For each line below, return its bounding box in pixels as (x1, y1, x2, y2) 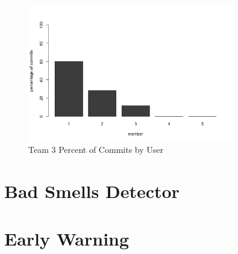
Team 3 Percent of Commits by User (28, 143, 163, 156)
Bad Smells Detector (4, 179, 180, 203)
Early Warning (4, 226, 130, 250)
